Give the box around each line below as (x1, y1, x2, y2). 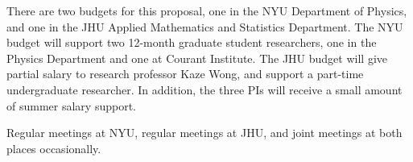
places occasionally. (6, 139, 101, 156)
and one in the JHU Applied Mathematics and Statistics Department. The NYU (6, 18, 403, 35)
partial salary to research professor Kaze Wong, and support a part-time (6, 65, 364, 82)
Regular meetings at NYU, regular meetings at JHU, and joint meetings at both (6, 124, 403, 141)
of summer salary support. (6, 97, 136, 114)
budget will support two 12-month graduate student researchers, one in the (6, 34, 377, 51)
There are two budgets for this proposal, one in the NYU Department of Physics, (6, 2, 407, 19)
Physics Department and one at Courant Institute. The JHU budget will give (6, 49, 388, 66)
